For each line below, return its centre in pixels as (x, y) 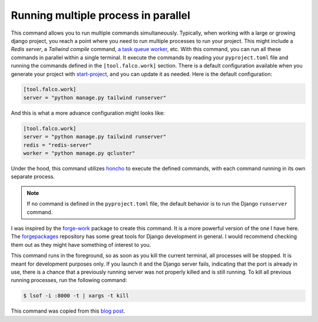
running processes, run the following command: (69, 280)
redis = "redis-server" (58, 145)
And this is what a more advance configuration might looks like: (88, 113)
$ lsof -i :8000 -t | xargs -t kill (76, 296)
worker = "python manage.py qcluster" (79, 153)
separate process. (33, 177)
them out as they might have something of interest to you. (81, 244)
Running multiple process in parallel (101, 15)
